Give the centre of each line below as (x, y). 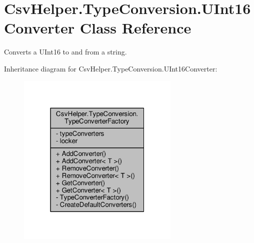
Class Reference (135, 28)
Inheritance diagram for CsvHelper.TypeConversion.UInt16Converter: (111, 68)
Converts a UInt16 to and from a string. (65, 52)
